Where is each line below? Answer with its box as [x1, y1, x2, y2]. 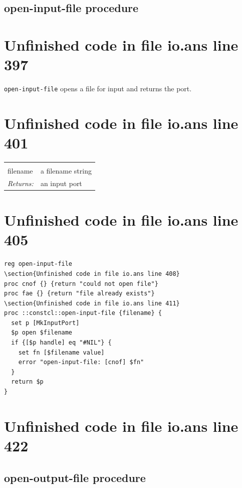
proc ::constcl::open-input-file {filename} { [4, 309, 162, 317]
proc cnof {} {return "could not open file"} [4, 280, 158, 287]
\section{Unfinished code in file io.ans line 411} [4, 299, 180, 307]
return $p [11, 378, 44, 386]
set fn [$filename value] [18, 349, 105, 356]
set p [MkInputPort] [11, 319, 80, 327]
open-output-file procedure [4, 469, 146, 485]
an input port [40, 178, 82, 188]
